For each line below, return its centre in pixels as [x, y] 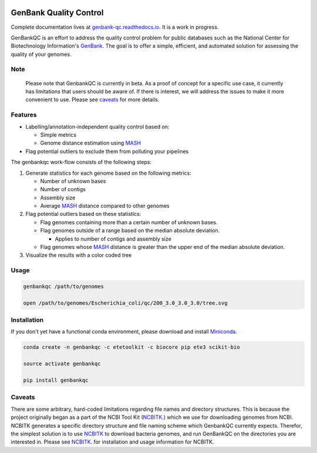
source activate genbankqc [62, 364]
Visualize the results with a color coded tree [79, 255]
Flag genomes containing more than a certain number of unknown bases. [129, 222]
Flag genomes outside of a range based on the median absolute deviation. [130, 231]
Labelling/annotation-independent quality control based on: [97, 126]
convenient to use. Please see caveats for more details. [92, 99]
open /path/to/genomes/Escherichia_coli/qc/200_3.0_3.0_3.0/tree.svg [125, 303]
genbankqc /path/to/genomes [63, 286]
